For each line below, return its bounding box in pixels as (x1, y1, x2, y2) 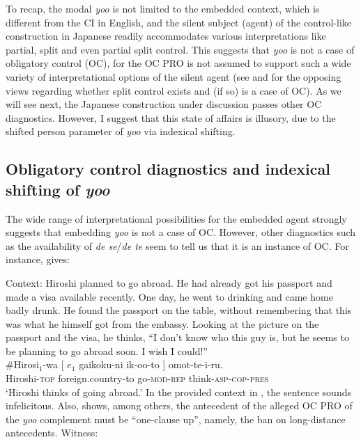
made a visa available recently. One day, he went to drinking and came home (6, 289, 333, 303)
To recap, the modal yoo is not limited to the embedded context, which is (6, 1, 320, 15)
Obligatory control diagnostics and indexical (6, 158, 330, 180)
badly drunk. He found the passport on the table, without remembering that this (6, 303, 352, 317)
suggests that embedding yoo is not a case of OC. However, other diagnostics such (6, 225, 356, 239)
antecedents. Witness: (6, 425, 98, 440)
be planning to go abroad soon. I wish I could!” (6, 343, 208, 358)
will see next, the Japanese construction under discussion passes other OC (6, 97, 322, 111)
